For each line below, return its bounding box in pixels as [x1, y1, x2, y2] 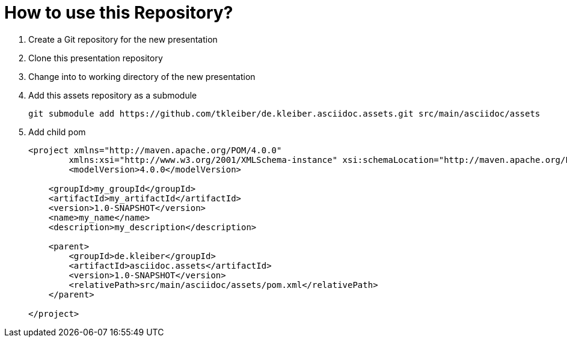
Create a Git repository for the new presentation [28, 34, 218, 44]
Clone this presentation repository [28, 52, 163, 63]
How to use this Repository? [4, 2, 233, 23]
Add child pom [28, 126, 86, 137]
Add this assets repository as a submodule [28, 90, 197, 100]
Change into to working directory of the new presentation [28, 71, 256, 82]
